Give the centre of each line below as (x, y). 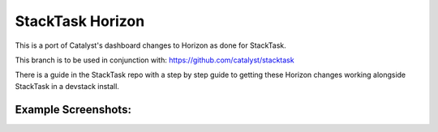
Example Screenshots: (73, 109)
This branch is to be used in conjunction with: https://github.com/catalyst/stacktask (155, 60)
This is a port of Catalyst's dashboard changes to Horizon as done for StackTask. (151, 45)
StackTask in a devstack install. (67, 86)
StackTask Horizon (80, 21)
